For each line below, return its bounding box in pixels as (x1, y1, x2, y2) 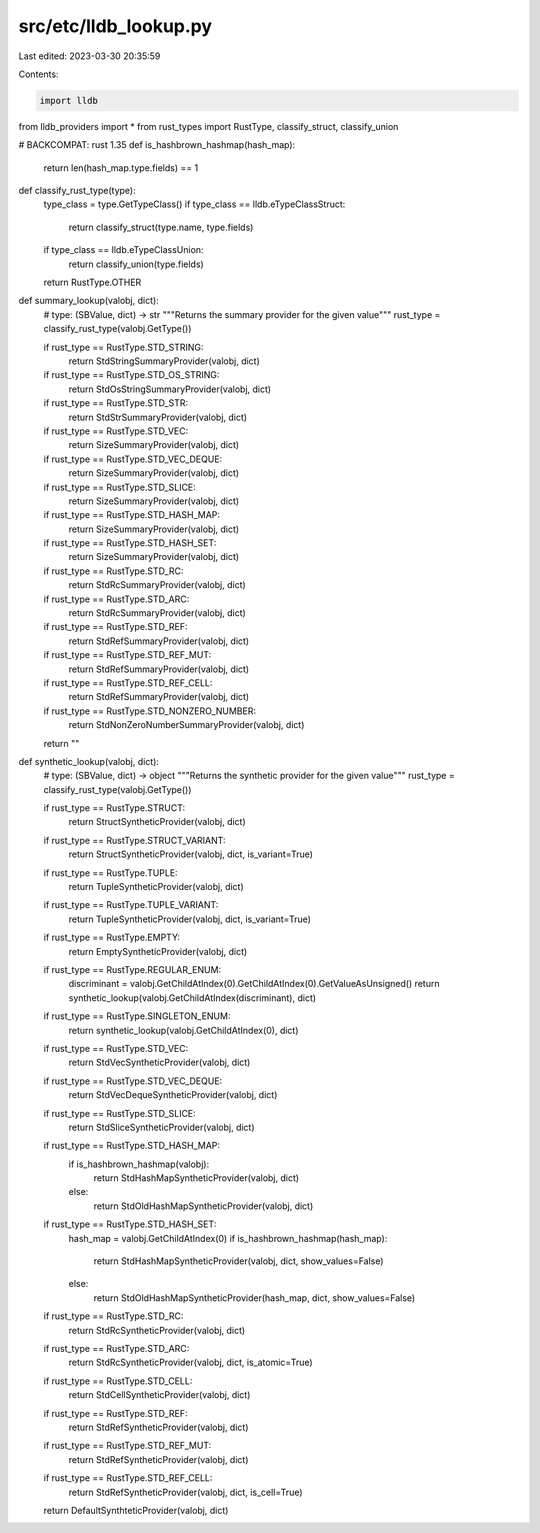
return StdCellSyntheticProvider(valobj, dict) (68, 1389, 251, 1401)
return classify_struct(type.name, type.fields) (68, 221, 254, 233)
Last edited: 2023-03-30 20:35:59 (18, 50, 161, 62)
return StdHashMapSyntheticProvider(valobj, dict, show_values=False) (93, 1255, 384, 1267)
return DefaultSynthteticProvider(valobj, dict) (43, 1504, 229, 1516)
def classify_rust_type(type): (18, 185, 136, 197)
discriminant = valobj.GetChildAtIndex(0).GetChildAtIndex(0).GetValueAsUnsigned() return (68, 978, 440, 990)
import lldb (39, 95, 99, 106)
